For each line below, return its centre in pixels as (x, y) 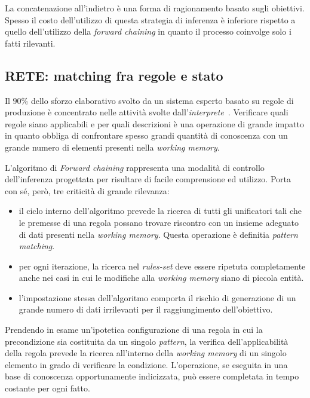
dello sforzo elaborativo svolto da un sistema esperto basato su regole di (162, 100)
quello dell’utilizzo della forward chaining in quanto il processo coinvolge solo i (148, 31)
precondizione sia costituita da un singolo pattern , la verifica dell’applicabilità (147, 341)
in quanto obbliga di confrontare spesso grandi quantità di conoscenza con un (146, 135)
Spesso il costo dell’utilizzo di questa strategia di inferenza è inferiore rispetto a (150, 19)
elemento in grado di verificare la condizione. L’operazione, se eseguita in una (146, 364)
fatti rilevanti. (30, 43)
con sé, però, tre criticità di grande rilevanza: (87, 190)
